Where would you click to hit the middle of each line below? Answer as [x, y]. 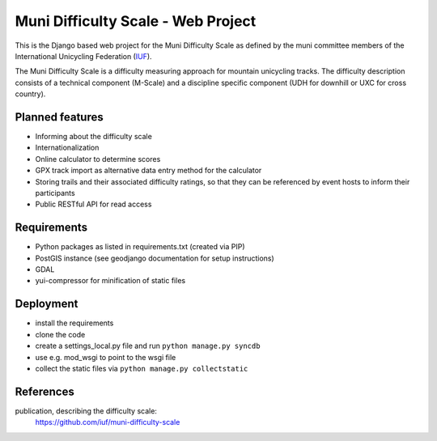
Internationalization [67, 148]
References [45, 391]
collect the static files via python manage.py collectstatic [142, 368]
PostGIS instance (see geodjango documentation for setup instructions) [155, 258]
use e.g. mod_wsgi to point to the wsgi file [106, 357]
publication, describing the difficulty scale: [86, 411]
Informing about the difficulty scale [94, 137]
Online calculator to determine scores [98, 159]
